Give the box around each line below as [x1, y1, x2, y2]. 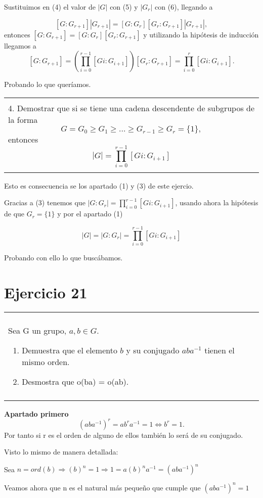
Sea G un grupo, [8, 324, 67, 336]
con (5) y [110, 2, 138, 12]
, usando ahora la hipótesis [175, 197, 258, 208]
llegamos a [4, 40, 36, 51]
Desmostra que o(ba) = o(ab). [22, 375, 129, 387]
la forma [8, 113, 38, 125]
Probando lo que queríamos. [4, 79, 91, 89]
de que [4, 208, 25, 219]
